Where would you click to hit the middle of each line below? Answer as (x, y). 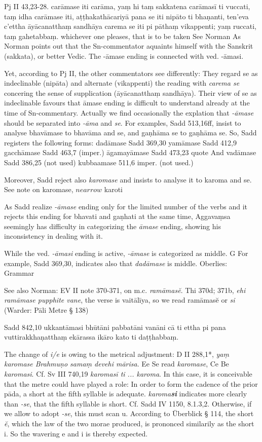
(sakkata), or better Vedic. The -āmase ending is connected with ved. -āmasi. (124, 56)
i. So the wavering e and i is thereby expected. (76, 433)
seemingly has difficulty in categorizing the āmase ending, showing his (113, 226)
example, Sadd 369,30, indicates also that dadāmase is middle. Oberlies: (116, 263)
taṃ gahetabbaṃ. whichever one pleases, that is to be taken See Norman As (122, 36)
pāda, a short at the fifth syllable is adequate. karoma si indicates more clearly (126, 394)
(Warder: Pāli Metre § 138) (46, 310)
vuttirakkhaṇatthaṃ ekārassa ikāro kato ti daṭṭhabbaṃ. (91, 337)
